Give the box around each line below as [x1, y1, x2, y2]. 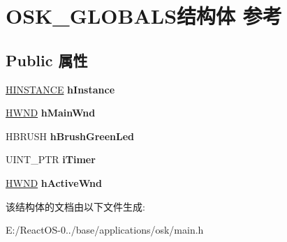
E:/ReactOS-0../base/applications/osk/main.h [6, 222, 204, 237]
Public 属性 [6, 49, 88, 70]
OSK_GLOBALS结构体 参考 [6, 1, 282, 30]
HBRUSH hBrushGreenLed [6, 128, 135, 143]
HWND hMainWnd [6, 105, 96, 120]
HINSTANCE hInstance [6, 82, 115, 96]
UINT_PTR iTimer [6, 152, 96, 167]
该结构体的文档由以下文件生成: [6, 199, 145, 213]
